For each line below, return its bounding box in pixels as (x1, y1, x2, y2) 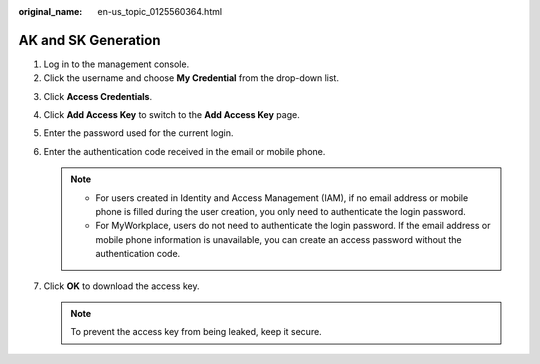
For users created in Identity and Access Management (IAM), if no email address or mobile (95, 191, 469, 204)
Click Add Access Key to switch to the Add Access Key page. (43, 109, 300, 121)
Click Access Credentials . (43, 90, 153, 102)
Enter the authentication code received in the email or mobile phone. (43, 145, 326, 157)
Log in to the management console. (43, 58, 190, 70)
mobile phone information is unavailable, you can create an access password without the (95, 233, 462, 245)
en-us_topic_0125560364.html (97, 6, 223, 17)
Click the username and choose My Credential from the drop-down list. (43, 72, 340, 84)
